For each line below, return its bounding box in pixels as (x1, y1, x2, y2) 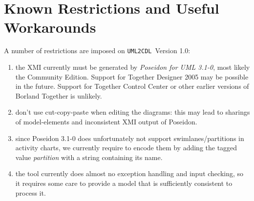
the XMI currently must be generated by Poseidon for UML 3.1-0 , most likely (15, 61, 250, 72)
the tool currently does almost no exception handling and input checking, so (15, 168, 244, 179)
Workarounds (4, 17, 96, 37)
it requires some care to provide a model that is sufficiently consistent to (15, 178, 233, 188)
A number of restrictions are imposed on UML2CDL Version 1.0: (4, 45, 190, 56)
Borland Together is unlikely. (15, 90, 102, 100)
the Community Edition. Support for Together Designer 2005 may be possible (15, 71, 249, 81)
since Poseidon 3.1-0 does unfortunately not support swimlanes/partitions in (15, 133, 244, 143)
